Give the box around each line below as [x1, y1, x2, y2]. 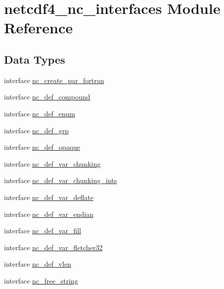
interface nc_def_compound [4, 92, 90, 102]
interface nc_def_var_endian [4, 208, 94, 219]
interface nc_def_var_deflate [4, 192, 94, 202]
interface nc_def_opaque [4, 142, 80, 152]
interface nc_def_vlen [4, 259, 72, 269]
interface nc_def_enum [4, 108, 75, 118]
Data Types [4, 51, 65, 67]
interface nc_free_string [4, 275, 78, 286]
